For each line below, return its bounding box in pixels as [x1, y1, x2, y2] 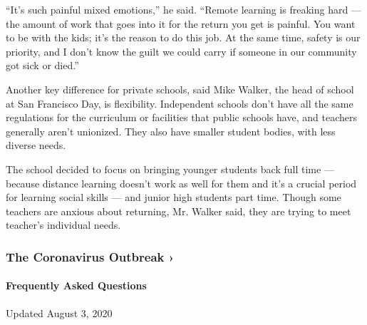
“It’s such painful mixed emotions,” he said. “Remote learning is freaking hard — [6, 2, 361, 16]
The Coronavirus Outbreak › [6, 247, 175, 265]
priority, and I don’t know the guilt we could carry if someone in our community [6, 43, 357, 58]
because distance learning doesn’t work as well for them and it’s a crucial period [6, 175, 357, 190]
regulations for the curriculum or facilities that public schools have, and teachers [6, 110, 357, 125]
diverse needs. [6, 138, 66, 153]
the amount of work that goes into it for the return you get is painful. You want [6, 16, 356, 31]
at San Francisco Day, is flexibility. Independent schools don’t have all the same [6, 96, 353, 110]
